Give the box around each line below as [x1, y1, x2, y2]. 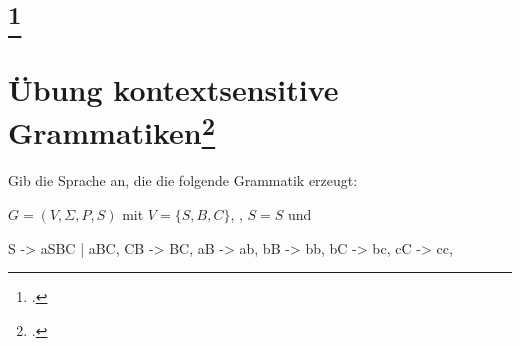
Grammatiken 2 [8, 108, 216, 153]
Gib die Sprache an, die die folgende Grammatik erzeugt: [8, 170, 358, 191]
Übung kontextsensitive [8, 69, 339, 110]
